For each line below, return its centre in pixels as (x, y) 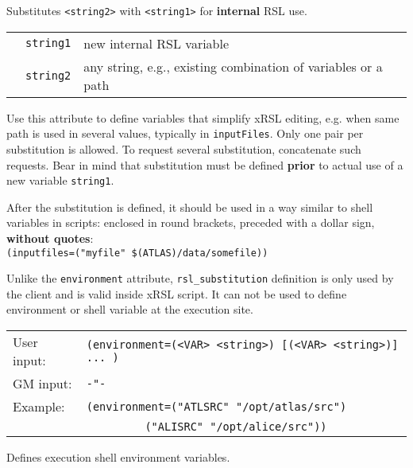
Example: (39, 407)
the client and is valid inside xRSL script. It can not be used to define (177, 293)
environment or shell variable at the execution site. (130, 309)
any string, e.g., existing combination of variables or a (233, 66)
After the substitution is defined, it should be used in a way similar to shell (190, 207)
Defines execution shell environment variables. (118, 457)
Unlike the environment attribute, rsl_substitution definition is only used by (200, 278)
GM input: (42, 384)
